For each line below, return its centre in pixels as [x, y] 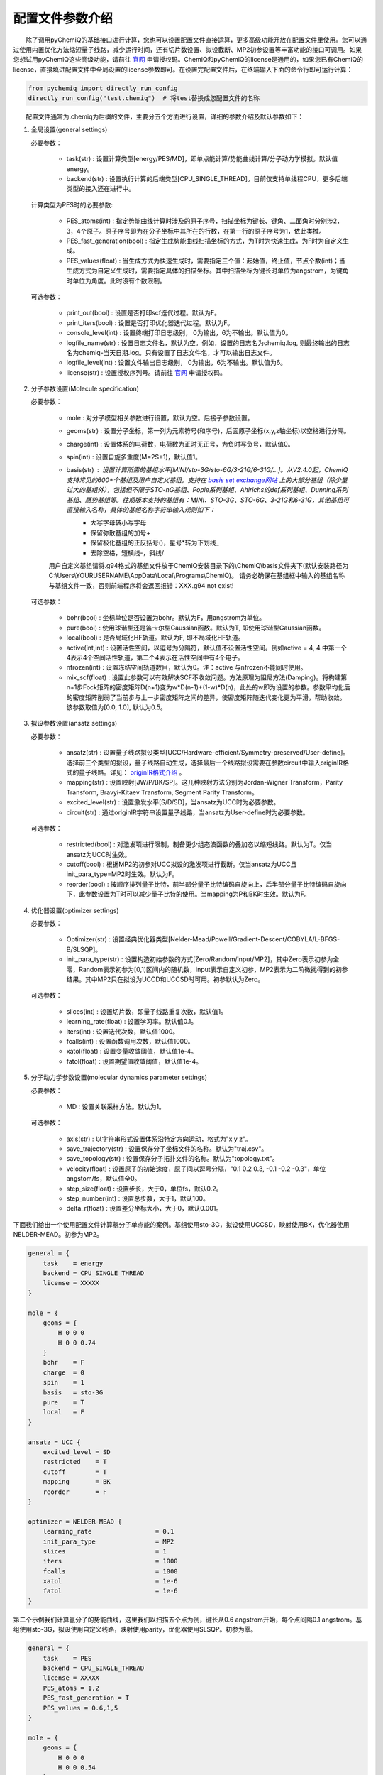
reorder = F [75, 1492]
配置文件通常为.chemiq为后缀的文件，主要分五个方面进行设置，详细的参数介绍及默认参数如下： [165, 116]
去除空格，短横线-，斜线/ [127, 552]
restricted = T [75, 1462]
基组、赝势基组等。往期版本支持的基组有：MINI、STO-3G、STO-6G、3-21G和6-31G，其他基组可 [208, 500]
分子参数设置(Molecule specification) [85, 389]
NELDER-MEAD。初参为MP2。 [58, 1235]
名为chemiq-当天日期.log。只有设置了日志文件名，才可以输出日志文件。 [171, 352]
